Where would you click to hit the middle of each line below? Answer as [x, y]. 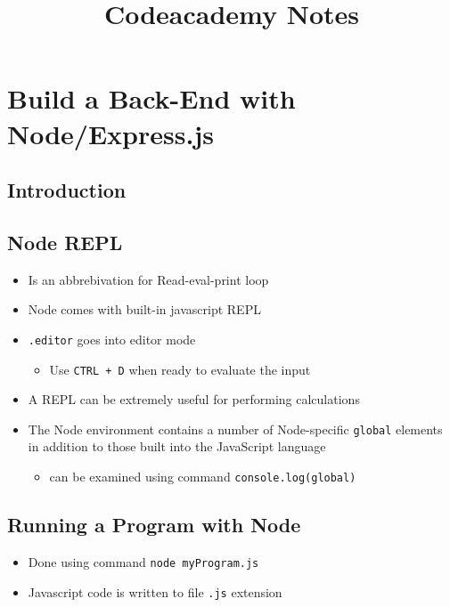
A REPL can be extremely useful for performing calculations [194, 399]
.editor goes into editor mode [112, 339]
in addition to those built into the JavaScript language [177, 446]
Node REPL [65, 242]
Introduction [67, 190]
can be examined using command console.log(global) [203, 477]
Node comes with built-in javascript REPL [144, 309]
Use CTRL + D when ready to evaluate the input [180, 369]
